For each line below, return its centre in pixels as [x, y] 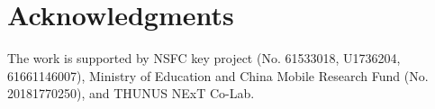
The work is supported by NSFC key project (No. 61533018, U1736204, [204, 58]
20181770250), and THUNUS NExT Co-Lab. [131, 93]
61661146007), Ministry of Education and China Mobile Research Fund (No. [218, 75]
